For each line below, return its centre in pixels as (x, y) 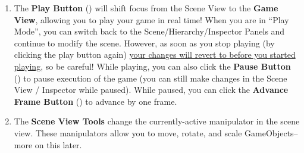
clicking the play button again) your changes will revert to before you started (155, 54)
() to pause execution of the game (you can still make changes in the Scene (151, 78)
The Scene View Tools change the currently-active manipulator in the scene (157, 121)
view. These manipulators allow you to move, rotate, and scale (128, 132)
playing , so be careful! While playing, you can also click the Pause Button (152, 66)
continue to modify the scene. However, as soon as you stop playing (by (144, 43)
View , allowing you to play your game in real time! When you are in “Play (151, 19)
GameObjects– (271, 132)
